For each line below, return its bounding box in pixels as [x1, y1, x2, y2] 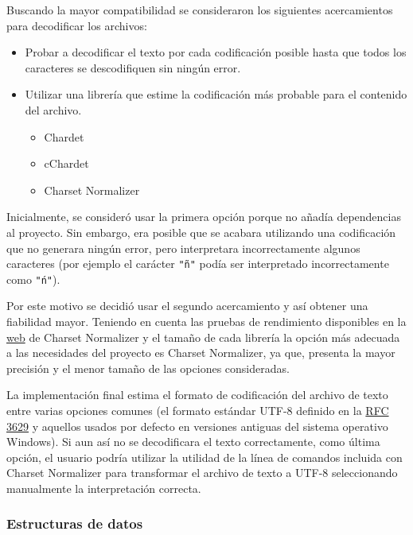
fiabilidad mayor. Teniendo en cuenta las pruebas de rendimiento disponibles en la [6, 313, 407, 330]
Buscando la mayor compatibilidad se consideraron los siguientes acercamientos [6, 2, 393, 17]
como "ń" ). [6, 270, 60, 287]
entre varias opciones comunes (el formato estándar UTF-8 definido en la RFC [6, 402, 389, 418]
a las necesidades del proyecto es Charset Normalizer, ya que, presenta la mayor [6, 344, 395, 361]
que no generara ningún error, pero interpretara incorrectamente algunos [6, 239, 360, 256]
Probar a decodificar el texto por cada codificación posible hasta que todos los [25, 44, 407, 60]
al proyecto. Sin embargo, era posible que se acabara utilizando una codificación [6, 223, 396, 240]
